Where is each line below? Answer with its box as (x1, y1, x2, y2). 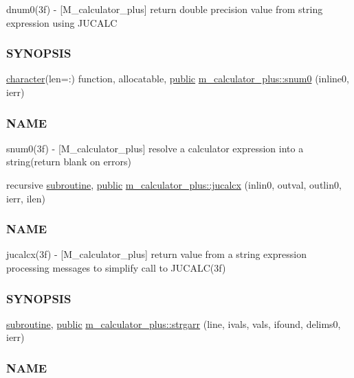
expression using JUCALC (6, 15, 118, 29)
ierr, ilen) (6, 191, 45, 205)
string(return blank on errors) (6, 154, 132, 169)
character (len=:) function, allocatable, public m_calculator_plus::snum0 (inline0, (6, 71, 349, 86)
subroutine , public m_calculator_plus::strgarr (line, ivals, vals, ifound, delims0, (6, 316, 341, 331)
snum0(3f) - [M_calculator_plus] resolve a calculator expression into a (6, 141, 304, 155)
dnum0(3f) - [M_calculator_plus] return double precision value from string (6, 2, 323, 16)
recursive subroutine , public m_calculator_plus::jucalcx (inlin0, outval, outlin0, (6, 178, 342, 191)
